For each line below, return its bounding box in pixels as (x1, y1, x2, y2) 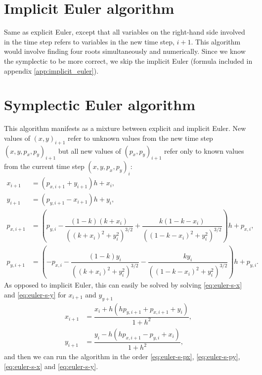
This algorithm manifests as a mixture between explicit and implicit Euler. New (4, 123, 246, 133)
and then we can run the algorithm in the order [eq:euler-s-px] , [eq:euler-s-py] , (4, 351, 240, 362)
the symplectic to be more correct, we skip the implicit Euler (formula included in (4, 55, 253, 66)
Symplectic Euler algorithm (4, 94, 196, 115)
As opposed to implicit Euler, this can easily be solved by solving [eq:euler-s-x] (4, 280, 242, 290)
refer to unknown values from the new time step (68, 132, 213, 143)
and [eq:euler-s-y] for (4, 289, 66, 299)
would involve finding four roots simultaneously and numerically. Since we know (4, 46, 246, 56)
